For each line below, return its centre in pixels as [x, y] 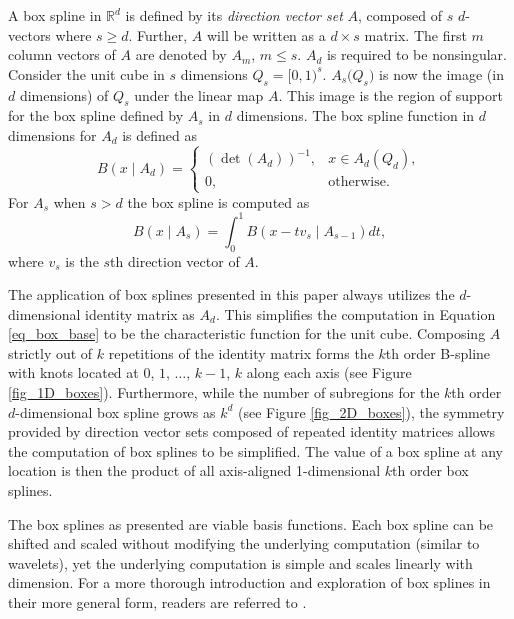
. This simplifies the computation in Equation [355, 313]
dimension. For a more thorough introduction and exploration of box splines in [249, 582]
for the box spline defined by [96, 115]
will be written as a [266, 34]
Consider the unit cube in [86, 73]
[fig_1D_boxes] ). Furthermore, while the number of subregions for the [224, 392]
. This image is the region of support [390, 94]
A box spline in [55, 15]
